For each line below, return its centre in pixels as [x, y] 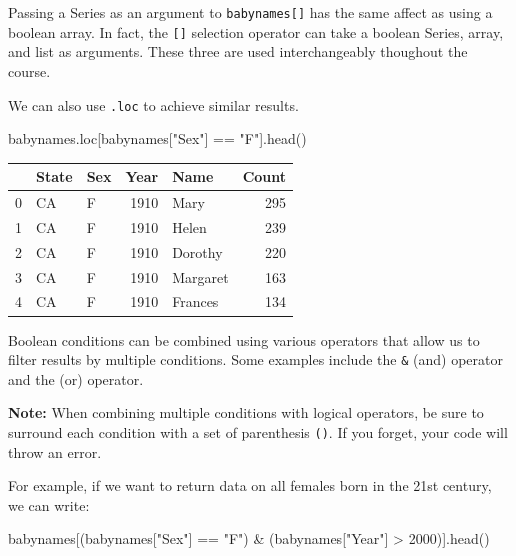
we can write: [49, 504]
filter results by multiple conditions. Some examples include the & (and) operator [255, 359]
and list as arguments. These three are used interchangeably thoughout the [238, 51]
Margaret [200, 276]
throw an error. [55, 451]
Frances [195, 301]
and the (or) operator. [76, 378]
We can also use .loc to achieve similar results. [153, 104]
